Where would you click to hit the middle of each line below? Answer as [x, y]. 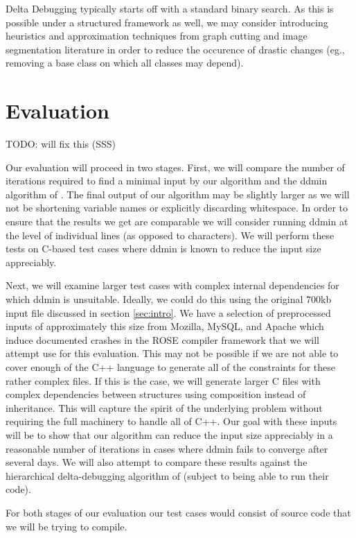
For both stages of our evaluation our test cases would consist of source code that [178, 512]
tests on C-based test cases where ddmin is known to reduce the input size [163, 249]
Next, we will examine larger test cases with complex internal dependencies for [172, 285]
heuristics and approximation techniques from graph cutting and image [157, 36]
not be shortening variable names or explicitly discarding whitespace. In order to [177, 208]
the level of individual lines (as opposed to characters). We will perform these [170, 235]
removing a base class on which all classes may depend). [125, 63]
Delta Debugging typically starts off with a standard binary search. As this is [170, 8]
